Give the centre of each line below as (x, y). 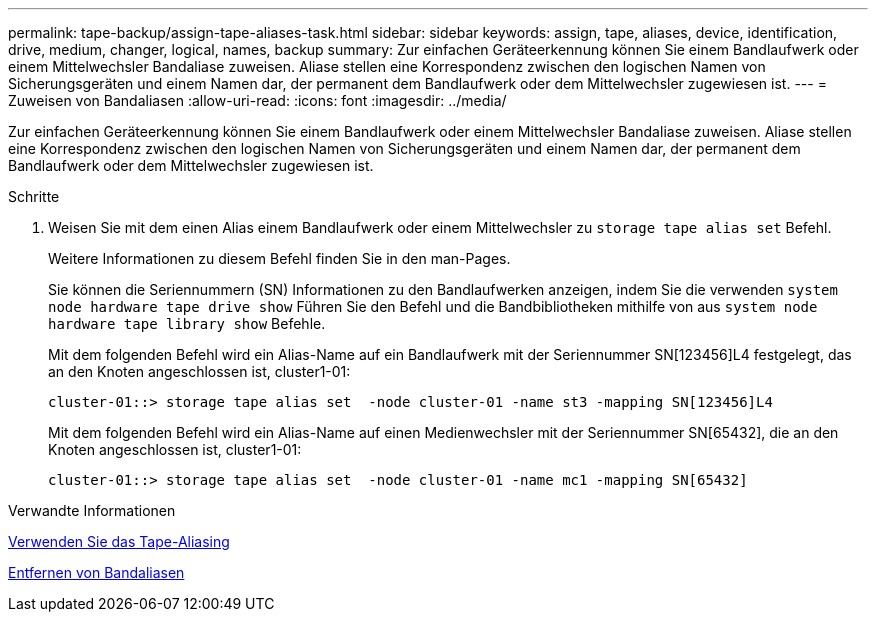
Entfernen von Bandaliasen (96, 572)
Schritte (34, 196)
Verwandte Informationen (92, 510)
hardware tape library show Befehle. (187, 323)
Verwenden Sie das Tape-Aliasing (119, 541)
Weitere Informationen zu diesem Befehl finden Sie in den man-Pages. (279, 258)
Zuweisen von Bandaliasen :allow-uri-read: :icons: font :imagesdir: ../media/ (257, 100)
